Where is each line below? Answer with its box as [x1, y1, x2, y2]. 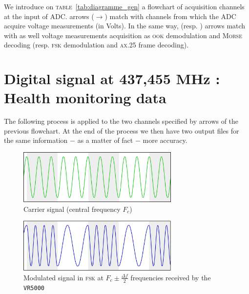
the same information [4, 135, 68, 145]
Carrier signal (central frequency [23, 204, 121, 214]
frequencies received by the [130, 272, 211, 282]
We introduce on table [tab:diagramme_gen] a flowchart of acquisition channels [4, 1, 245, 11]
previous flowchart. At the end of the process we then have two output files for [4, 125, 239, 136]
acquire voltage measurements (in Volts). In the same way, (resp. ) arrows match [4, 21, 246, 31]
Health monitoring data [4, 88, 166, 108]
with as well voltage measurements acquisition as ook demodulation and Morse [4, 30, 242, 40]
